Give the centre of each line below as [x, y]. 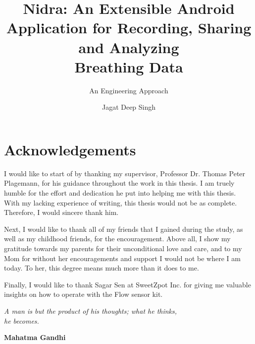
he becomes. [22, 320]
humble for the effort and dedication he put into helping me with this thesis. [120, 193]
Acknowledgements [70, 149]
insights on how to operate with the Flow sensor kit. [83, 294]
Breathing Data [129, 66]
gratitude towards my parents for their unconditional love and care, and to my [123, 248]
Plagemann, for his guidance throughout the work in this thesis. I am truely [119, 183]
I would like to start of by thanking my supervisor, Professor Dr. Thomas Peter [125, 173]
